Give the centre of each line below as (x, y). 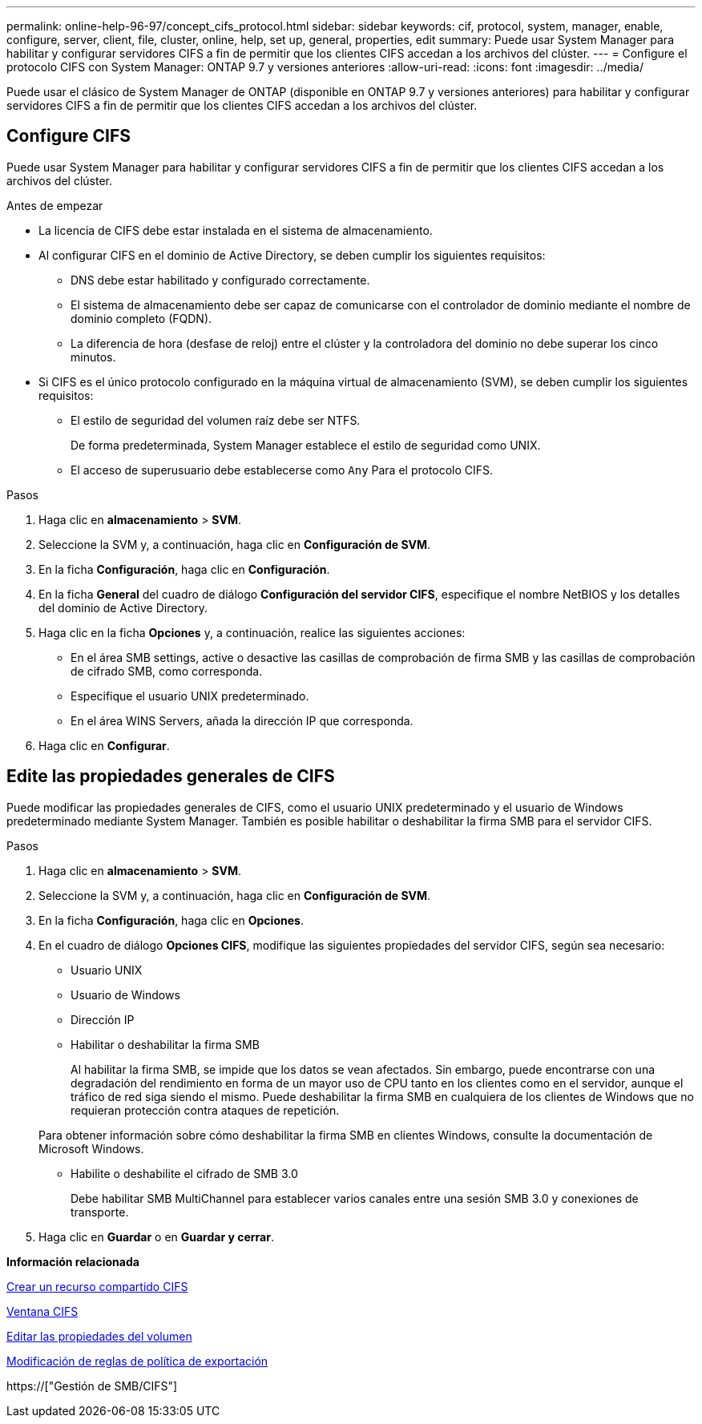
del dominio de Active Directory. (123, 607)
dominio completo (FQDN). (141, 318)
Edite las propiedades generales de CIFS (171, 777)
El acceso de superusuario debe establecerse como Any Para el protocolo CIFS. (282, 470)
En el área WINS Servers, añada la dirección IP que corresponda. (242, 720)
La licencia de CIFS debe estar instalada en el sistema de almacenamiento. (236, 230)
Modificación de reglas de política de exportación (137, 1361)
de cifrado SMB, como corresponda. (167, 671)
